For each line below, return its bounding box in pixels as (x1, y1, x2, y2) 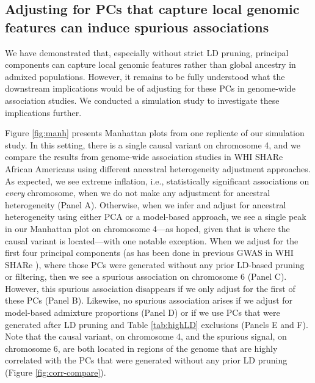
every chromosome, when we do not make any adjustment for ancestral (5, 186, 270, 199)
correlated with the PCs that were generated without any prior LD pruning (5, 354, 288, 367)
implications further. (5, 106, 82, 119)
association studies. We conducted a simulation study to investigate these (5, 93, 280, 106)
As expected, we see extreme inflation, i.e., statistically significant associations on (5, 174, 310, 187)
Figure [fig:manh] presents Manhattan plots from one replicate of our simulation (5, 126, 305, 139)
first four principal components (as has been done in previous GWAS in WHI (5, 246, 294, 259)
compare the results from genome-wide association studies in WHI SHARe (5, 150, 283, 163)
